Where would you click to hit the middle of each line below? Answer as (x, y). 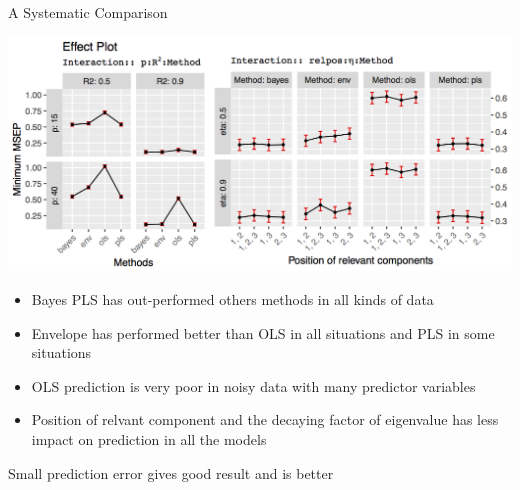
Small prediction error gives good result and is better (171, 472)
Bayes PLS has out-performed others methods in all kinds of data (232, 298)
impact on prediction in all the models (149, 438)
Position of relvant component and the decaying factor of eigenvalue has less (265, 419)
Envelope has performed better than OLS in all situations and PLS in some (263, 332)
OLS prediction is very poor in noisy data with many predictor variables (253, 385)
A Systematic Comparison (88, 12)
